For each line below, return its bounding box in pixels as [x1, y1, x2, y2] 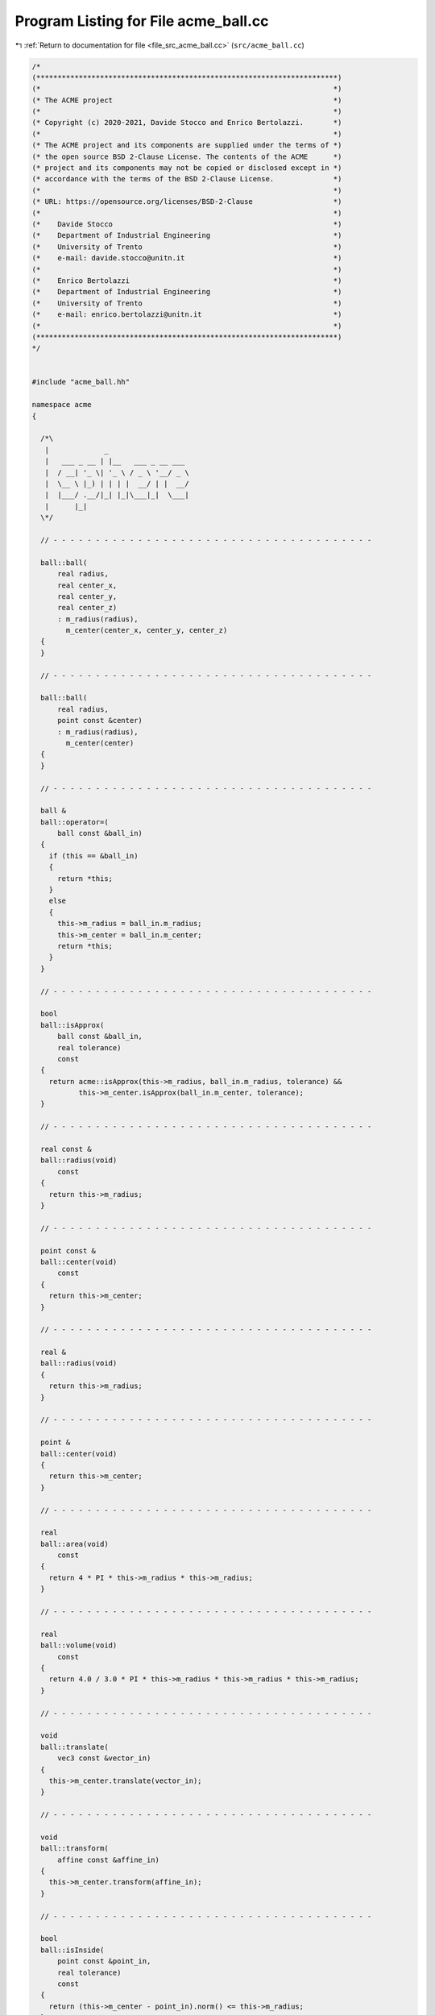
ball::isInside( [40, 1945, 105, 1955]
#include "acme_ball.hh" [31, 377, 130, 387]
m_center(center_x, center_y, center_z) [65, 625, 228, 635]
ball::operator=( [40, 817, 109, 826]
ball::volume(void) [40, 1641, 118, 1650]
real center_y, [57, 592, 118, 600]
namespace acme [31, 400, 92, 409]
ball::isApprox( [40, 1020, 105, 1029]
